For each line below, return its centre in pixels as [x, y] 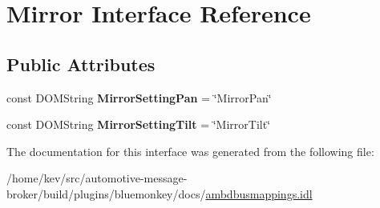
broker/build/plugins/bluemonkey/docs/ [106, 193]
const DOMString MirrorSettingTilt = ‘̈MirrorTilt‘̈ [139, 124]
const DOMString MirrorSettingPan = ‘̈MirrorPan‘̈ [139, 97]
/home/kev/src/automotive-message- [97, 178]
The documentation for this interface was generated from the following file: [190, 151]
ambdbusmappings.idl [259, 193]
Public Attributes [81, 64]
